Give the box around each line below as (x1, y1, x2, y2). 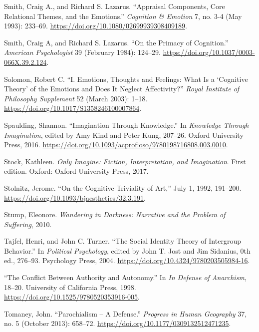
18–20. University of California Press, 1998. (4, 282, 136, 292)
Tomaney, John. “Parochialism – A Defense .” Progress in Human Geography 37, (4, 308, 247, 319)
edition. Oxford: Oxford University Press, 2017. (4, 166, 149, 176)
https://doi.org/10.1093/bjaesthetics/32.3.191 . (4, 192, 146, 203)
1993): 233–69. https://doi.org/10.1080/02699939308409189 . (4, 20, 187, 31)
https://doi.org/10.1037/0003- (163, 47, 255, 57)
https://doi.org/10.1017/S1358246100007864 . (4, 103, 142, 113)
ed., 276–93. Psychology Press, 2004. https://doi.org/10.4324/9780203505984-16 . (4, 255, 250, 266)
